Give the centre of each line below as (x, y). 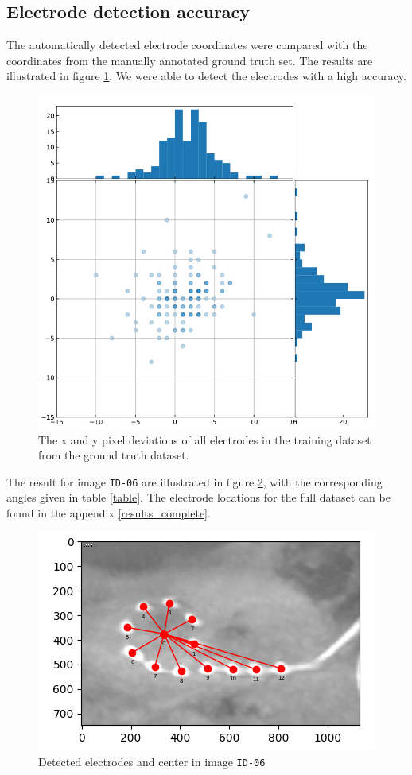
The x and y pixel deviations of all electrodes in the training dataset (205, 439)
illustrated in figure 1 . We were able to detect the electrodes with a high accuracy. (206, 76)
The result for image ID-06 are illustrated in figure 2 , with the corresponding (194, 481)
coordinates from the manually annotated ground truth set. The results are (190, 60)
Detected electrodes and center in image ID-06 (152, 762)
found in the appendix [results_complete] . (109, 512)
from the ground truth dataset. (114, 455)
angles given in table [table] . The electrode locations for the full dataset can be (198, 497)
